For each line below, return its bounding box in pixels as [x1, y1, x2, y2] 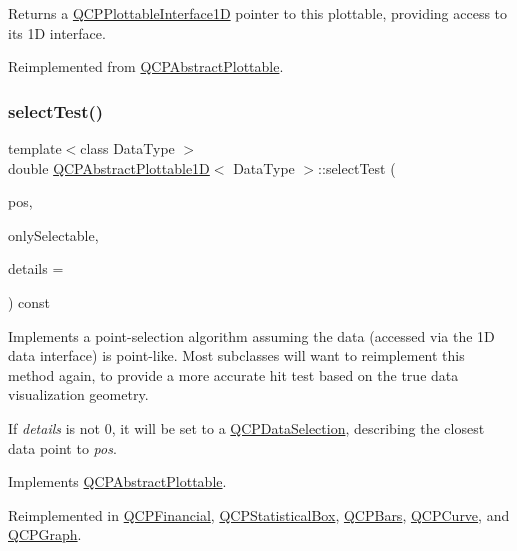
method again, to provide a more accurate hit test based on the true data [8, 364, 459, 385]
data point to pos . [8, 437, 117, 458]
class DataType [80, 138, 175, 158]
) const [8, 291, 51, 312]
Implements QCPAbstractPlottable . [8, 471, 227, 492]
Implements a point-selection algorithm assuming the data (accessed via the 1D [8, 325, 495, 346]
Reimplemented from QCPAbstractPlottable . [8, 56, 284, 77]
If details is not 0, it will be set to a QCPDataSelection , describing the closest [8, 417, 485, 438]
